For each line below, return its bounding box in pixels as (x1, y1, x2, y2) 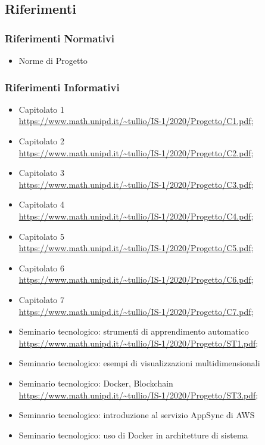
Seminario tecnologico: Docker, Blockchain (18, 376, 173, 389)
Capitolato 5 (18, 230, 65, 242)
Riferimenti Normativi (5, 30, 115, 45)
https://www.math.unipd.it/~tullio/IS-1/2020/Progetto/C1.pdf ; (18, 115, 254, 127)
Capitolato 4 (18, 198, 65, 211)
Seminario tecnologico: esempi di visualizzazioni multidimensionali (18, 357, 260, 369)
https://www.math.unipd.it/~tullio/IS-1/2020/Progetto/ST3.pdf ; (18, 388, 258, 401)
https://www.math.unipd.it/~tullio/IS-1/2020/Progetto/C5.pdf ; (18, 242, 254, 254)
